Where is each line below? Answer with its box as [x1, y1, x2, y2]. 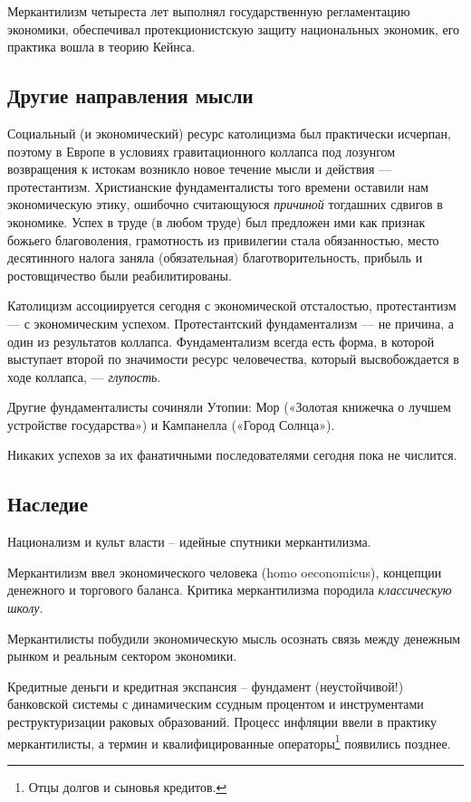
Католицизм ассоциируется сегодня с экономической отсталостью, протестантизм [7, 296, 457, 315]
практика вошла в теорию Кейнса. [7, 37, 196, 56]
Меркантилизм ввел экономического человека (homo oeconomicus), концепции [7, 562, 442, 581]
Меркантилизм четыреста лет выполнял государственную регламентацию [7, 2, 410, 20]
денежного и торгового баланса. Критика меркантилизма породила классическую [7, 580, 452, 599]
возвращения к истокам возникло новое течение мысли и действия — [7, 159, 392, 178]
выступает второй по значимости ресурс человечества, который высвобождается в [7, 349, 459, 368]
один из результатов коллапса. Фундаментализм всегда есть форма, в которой [7, 331, 435, 350]
